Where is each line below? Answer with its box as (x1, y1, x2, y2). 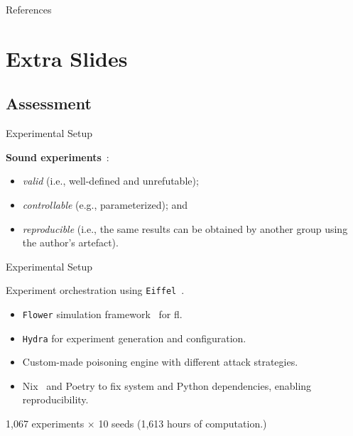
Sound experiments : (6, 149, 109, 164)
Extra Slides (6, 43, 128, 72)
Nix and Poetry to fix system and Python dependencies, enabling (22, 378, 312, 393)
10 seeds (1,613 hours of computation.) (98, 416, 267, 431)
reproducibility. (22, 392, 89, 407)
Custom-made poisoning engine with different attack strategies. (22, 354, 298, 369)
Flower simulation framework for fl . (22, 306, 183, 321)
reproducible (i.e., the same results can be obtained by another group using (22, 221, 348, 236)
